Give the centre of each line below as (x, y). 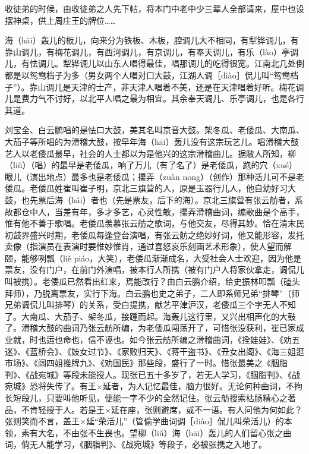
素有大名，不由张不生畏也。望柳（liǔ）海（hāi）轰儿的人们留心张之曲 (156, 432)
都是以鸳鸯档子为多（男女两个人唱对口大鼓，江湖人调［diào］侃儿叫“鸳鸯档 (152, 75)
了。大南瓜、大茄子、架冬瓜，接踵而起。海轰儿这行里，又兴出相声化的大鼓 (150, 316)
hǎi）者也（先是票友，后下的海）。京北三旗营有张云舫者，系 (187, 199)
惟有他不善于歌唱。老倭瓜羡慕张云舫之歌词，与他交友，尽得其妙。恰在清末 (150, 223)
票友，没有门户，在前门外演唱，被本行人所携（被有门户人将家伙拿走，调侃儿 (154, 269)
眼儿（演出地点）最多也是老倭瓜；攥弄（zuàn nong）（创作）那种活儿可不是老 (155, 176)
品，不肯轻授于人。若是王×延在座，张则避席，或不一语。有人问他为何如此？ (154, 409)
